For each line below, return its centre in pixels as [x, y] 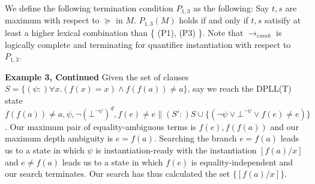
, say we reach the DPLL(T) [239, 88]
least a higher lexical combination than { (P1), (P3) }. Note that [124, 32]
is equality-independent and [242, 162]
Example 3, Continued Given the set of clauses [97, 76]
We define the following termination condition [89, 8]
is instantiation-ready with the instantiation [176, 150]
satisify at [283, 20]
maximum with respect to [52, 20]
